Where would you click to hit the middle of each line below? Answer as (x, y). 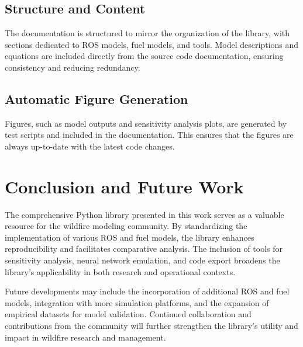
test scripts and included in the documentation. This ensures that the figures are (149, 135)
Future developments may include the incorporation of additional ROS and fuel (147, 291)
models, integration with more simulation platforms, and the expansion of (137, 302)
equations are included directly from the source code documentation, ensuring (144, 56)
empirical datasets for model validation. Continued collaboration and (128, 314)
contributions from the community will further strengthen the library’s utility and (151, 326)
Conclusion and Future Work (124, 186)
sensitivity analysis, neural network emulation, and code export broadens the (142, 260)
